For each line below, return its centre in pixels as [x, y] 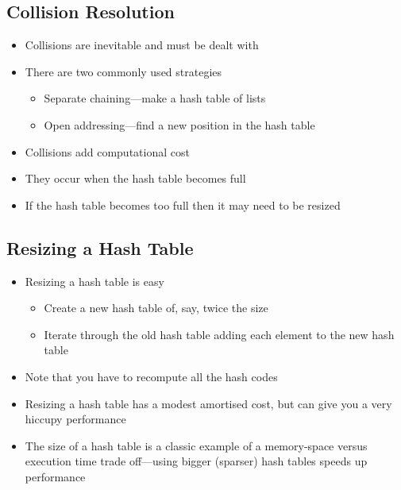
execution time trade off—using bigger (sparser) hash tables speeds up [196, 461]
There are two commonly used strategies [123, 71]
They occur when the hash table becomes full [135, 178]
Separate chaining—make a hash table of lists [155, 98]
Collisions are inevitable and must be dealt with [142, 45]
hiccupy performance [75, 419]
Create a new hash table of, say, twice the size [156, 308]
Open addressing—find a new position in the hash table [179, 124]
